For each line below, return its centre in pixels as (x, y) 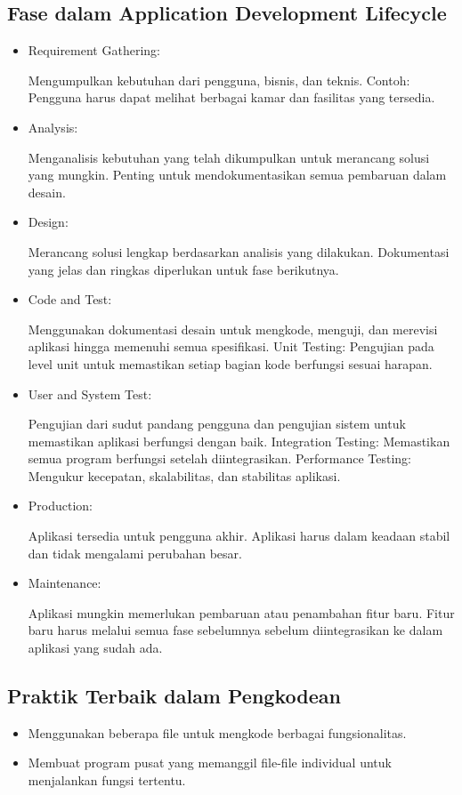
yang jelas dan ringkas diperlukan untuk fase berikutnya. (183, 269)
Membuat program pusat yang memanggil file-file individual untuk (210, 763)
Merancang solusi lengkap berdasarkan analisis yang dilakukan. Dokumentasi (239, 251)
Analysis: (53, 127)
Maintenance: (65, 583)
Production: (61, 506)
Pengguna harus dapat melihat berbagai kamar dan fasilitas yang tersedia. (231, 97)
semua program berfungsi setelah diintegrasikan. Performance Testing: (219, 458)
